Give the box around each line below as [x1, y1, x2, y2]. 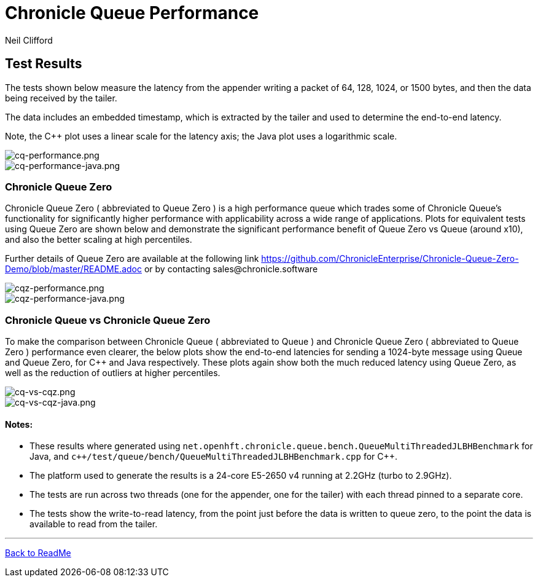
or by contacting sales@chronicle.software [144, 264, 318, 275]
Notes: [5, 419, 33, 430]
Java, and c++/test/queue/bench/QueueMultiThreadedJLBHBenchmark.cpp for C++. [29, 451, 398, 462]
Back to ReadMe [5, 548, 71, 559]
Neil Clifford [5, 34, 53, 45]
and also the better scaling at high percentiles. [5, 234, 192, 245]
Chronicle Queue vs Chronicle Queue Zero [5, 313, 211, 326]
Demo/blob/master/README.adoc [5, 264, 142, 275]
